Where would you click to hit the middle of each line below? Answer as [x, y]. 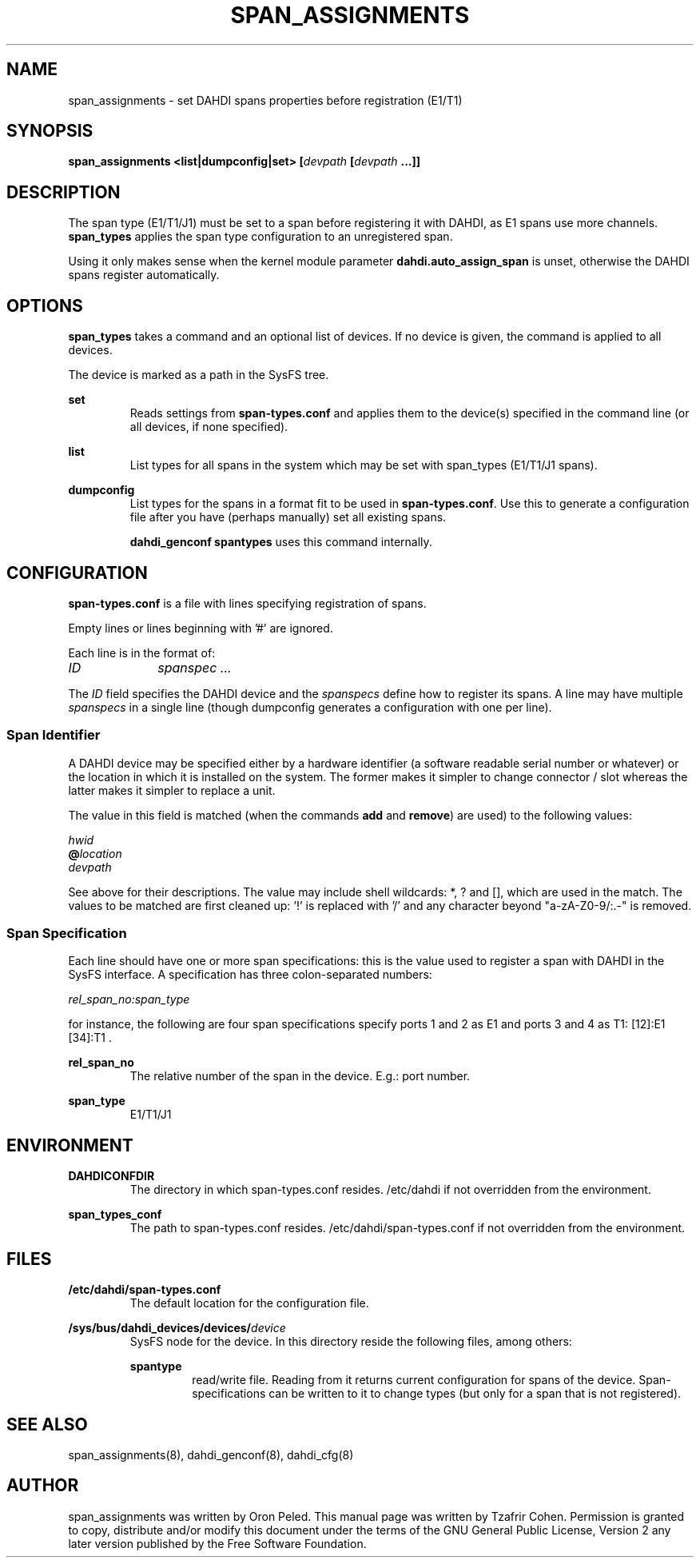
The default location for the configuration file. [249, 1303]
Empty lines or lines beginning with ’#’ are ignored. [201, 628]
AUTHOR [43, 1486]
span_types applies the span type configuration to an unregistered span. [261, 237]
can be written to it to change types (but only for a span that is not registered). [475, 1394]
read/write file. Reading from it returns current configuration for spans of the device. [414, 1380]
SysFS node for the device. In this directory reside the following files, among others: [351, 1342]
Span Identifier [54, 735]
